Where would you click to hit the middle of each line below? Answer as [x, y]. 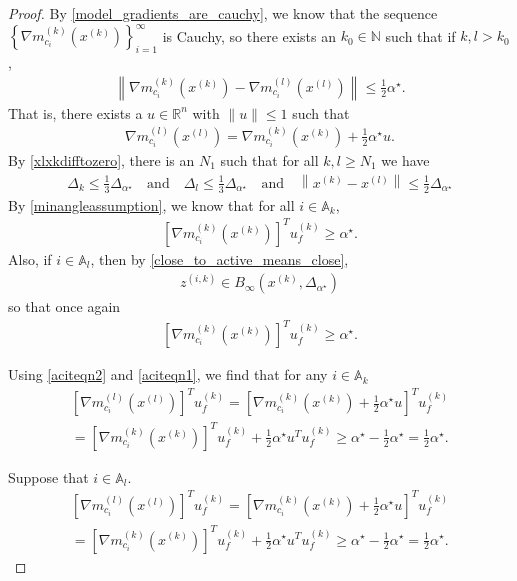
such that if [420, 35]
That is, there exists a [75, 112]
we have [405, 159]
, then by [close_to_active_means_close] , [219, 258]
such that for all [269, 159]
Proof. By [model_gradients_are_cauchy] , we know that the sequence [223, 13]
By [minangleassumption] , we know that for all [151, 204]
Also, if [30, 258]
